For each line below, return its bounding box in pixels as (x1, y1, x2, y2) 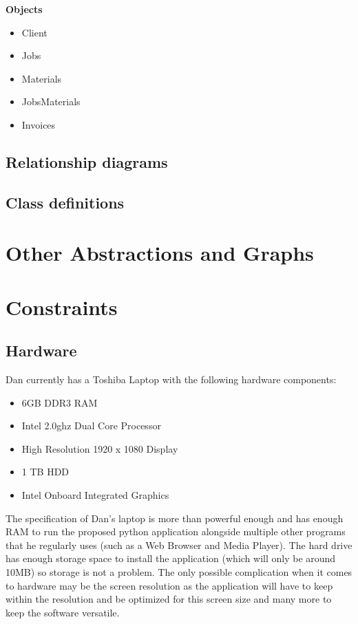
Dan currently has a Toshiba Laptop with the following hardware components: (6, 372, 337, 387)
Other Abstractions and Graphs (6, 239, 314, 267)
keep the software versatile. (6, 605, 120, 619)
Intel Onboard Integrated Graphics (21, 488, 169, 502)
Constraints (6, 292, 118, 321)
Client (21, 25, 48, 39)
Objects (6, 2, 43, 16)
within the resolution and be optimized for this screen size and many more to (6, 592, 332, 606)
